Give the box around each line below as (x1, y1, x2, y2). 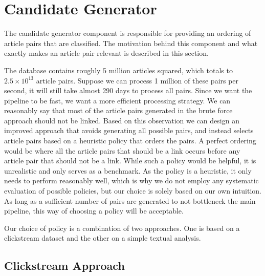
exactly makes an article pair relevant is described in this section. (4, 48, 209, 58)
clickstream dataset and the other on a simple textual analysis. (4, 232, 201, 243)
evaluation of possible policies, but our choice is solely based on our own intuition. (4, 185, 262, 196)
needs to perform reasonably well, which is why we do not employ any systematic (4, 175, 259, 186)
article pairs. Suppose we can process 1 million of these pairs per (36, 75, 239, 86)
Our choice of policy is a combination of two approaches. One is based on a (4, 222, 240, 233)
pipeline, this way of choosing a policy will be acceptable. (4, 205, 184, 216)
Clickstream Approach (4, 258, 125, 273)
